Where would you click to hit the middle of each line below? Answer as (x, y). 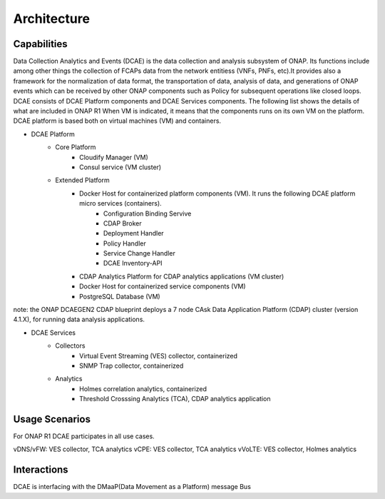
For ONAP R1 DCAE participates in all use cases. (84, 436)
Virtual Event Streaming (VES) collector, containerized (159, 356)
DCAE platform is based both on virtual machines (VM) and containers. (117, 121)
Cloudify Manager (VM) (114, 157)
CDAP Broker (123, 223)
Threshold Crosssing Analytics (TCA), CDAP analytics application (175, 399)
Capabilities (40, 44)
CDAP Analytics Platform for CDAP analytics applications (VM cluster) (182, 276)
